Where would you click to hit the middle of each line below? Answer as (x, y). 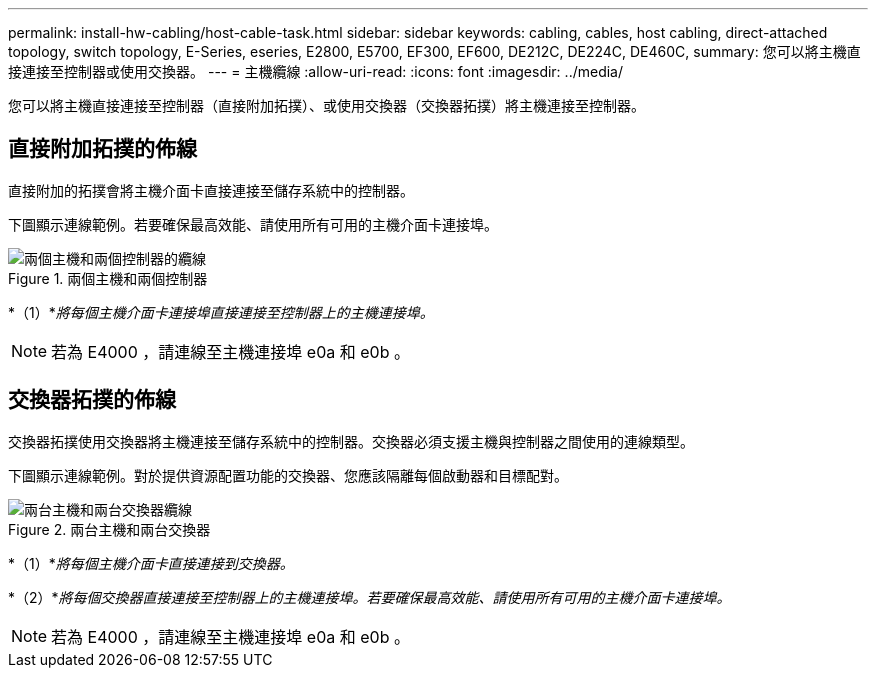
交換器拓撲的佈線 (92, 400)
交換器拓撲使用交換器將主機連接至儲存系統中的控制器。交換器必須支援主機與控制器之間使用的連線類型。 (351, 441)
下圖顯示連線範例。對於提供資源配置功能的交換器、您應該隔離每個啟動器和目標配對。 (288, 475)
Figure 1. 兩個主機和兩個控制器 (108, 278)
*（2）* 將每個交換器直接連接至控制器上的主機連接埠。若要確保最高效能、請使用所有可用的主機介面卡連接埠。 (369, 597)
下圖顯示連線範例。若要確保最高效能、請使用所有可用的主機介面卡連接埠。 (253, 224)
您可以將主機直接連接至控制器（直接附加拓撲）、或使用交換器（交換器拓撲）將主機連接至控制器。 (326, 105)
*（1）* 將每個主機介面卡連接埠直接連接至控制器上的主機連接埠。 (221, 312)
